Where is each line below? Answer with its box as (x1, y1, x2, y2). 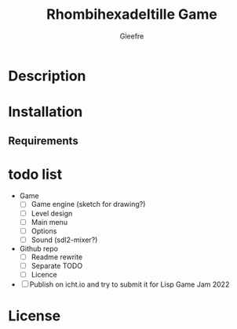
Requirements (8, 134, 78, 147)
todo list (8, 165, 63, 183)
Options (31, 226, 57, 236)
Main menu (31, 217, 68, 226)
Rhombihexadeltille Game (46, 5, 217, 23)
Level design (31, 208, 73, 218)
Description (8, 67, 86, 85)
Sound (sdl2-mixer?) (31, 235, 98, 244)
